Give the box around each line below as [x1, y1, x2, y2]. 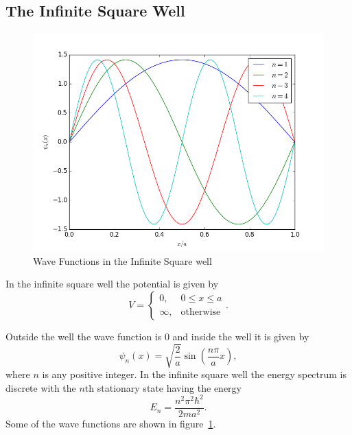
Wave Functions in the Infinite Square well [33, 253, 212, 268]
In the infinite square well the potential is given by [5, 277, 219, 291]
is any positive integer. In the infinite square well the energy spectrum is [42, 367, 347, 381]
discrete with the [5, 380, 76, 395]
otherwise [180, 307, 221, 317]
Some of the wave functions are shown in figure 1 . [5, 416, 216, 430]
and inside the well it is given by [172, 329, 309, 343]
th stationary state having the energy [84, 380, 242, 395]
